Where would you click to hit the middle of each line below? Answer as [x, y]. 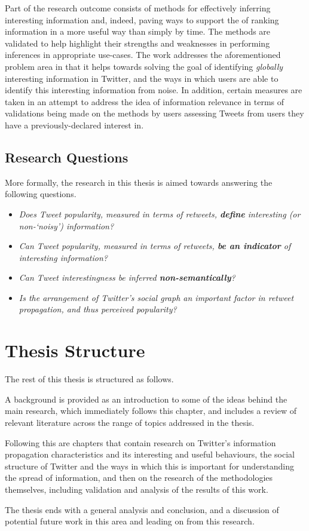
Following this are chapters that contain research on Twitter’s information [140, 442]
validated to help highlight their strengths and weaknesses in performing [137, 43]
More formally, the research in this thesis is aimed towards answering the [139, 182]
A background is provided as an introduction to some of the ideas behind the [146, 399]
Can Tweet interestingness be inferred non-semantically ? [127, 277]
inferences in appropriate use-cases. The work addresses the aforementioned [143, 55]
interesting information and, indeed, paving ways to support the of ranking [142, 19]
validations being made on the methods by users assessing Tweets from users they [154, 113]
